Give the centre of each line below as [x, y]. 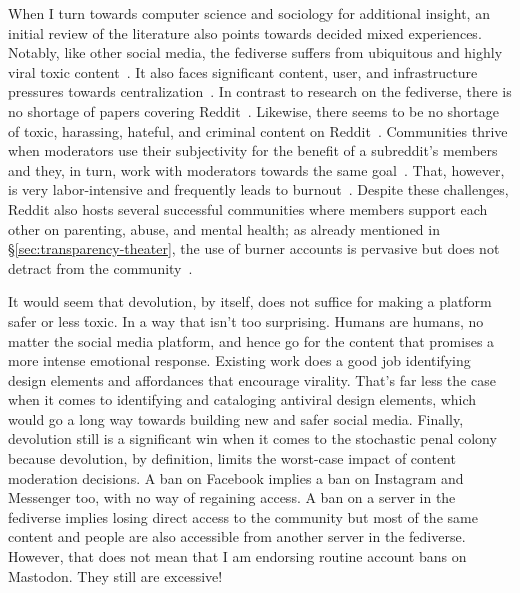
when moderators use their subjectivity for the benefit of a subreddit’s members [253, 150]
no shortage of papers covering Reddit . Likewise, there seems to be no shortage [253, 110]
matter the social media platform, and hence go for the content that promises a [251, 340]
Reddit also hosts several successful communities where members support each [248, 208]
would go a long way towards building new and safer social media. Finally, [236, 418]
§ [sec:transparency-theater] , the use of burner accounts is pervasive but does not [254, 248]
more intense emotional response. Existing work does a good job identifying [239, 360]
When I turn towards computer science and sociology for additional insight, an [249, 13]
